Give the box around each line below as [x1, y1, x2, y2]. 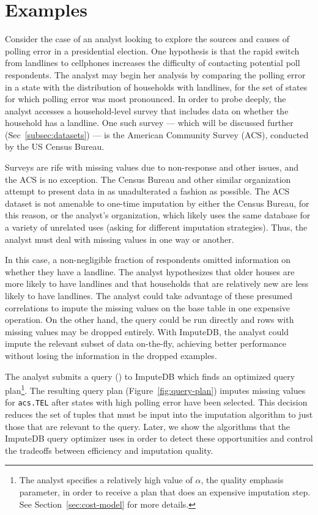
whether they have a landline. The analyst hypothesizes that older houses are [5, 265, 295, 278]
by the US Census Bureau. [5, 140, 105, 153]
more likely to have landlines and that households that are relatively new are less [5, 277, 309, 290]
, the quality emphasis [201, 473, 284, 486]
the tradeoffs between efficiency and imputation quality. [5, 443, 213, 456]
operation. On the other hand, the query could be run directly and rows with [5, 313, 294, 326]
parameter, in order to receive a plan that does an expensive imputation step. [19, 486, 311, 498]
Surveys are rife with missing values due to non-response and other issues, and [5, 161, 298, 174]
